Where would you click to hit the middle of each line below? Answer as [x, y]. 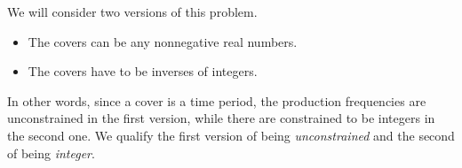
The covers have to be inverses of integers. [143, 71]
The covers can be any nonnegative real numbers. [163, 41]
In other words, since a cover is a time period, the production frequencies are [217, 100]
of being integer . [51, 153]
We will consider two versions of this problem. [132, 11]
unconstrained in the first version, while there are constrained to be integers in [221, 118]
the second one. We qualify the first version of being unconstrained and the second [231, 135]
